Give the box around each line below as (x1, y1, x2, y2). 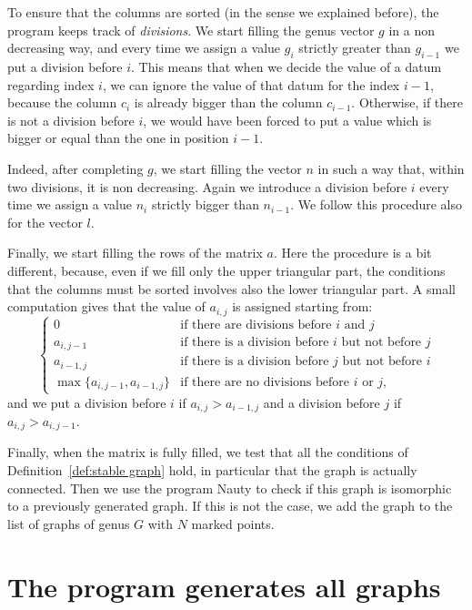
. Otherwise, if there (351, 93, 463, 112)
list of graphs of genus (7, 513, 130, 533)
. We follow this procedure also (290, 195, 462, 214)
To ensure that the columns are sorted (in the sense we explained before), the (7, 3, 439, 21)
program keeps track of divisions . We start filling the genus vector (7, 20, 375, 39)
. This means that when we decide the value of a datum (131, 56, 442, 76)
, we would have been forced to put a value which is (143, 110, 432, 129)
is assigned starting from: (232, 297, 373, 316)
